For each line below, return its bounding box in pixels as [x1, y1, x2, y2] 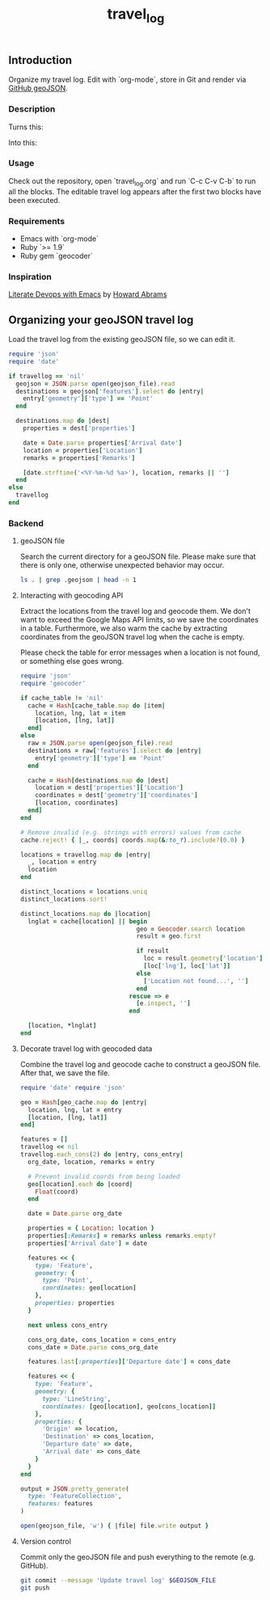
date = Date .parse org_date [27, 1209, 123, 1218]
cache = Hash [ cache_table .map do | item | [27, 701, 166, 710]
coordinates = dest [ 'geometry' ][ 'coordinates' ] [35, 792, 198, 800]
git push [19, 1584, 50, 1592]
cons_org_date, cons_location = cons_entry [27, 1336, 176, 1344]
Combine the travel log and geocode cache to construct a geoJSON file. [19, 1059, 261, 1069]
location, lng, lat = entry [27, 1105, 123, 1114]
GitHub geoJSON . [8, 83, 69, 93]
